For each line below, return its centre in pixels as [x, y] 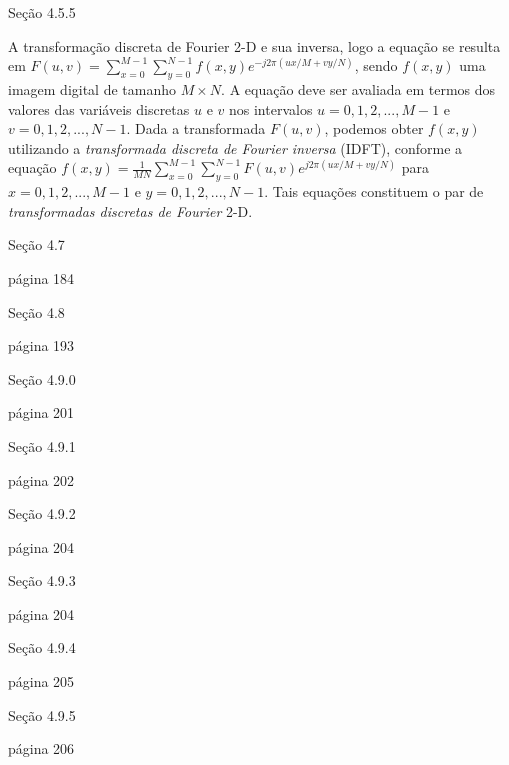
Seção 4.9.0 [42, 378]
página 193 [41, 345]
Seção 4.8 [36, 311]
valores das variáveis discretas [99, 108]
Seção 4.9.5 [42, 714]
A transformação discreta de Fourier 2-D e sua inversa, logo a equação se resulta [254, 45]
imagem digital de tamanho [92, 88]
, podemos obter [374, 128]
